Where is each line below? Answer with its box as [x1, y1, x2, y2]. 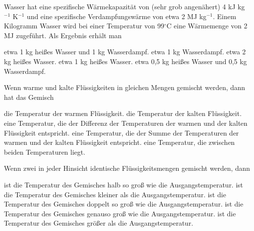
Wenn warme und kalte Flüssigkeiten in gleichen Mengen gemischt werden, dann [4, 82, 245, 92]
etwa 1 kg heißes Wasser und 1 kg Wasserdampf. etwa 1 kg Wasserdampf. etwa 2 [4, 46, 246, 57]
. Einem [212, 11, 236, 21]
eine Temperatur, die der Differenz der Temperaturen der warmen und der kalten [4, 117, 248, 128]
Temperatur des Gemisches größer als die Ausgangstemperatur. [4, 218, 193, 228]
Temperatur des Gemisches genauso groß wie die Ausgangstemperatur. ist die [4, 208, 236, 218]
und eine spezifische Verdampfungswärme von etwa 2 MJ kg [26, 11, 207, 21]
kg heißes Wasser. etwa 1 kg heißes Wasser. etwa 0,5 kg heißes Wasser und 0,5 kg [4, 56, 247, 66]
